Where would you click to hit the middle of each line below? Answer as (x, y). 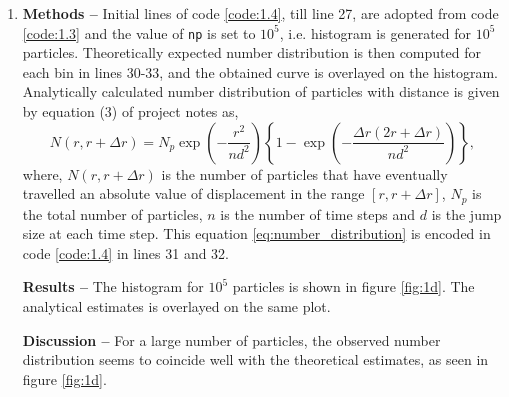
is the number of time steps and (318, 213)
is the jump (466, 213)
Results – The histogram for (113, 286)
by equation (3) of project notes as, (130, 111)
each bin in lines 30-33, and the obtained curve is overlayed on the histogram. (260, 71)
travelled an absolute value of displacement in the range (193, 193)
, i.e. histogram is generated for (375, 32)
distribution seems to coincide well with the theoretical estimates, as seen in (255, 359)
